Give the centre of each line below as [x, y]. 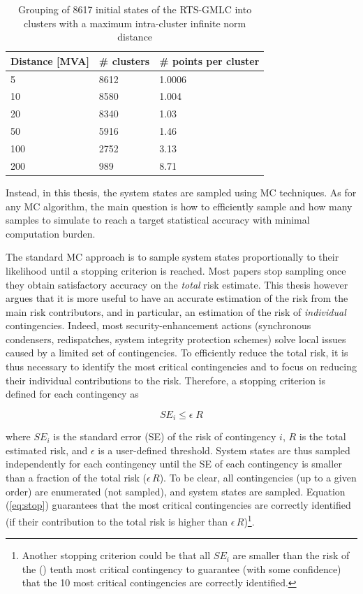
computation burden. [51, 233]
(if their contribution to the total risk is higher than [117, 521]
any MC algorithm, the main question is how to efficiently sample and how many [179, 206]
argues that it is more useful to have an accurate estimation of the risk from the [177, 298]
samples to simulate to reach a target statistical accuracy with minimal [158, 220]
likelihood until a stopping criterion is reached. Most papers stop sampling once [176, 270]
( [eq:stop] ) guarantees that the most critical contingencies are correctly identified [178, 505]
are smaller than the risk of [291, 555]
